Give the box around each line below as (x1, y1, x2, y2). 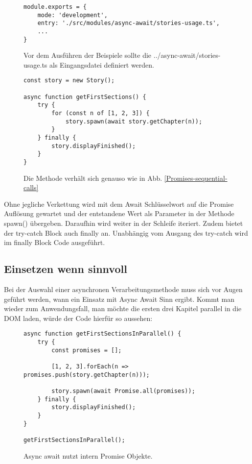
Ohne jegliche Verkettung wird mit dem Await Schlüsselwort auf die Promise (4, 198, 234, 209)
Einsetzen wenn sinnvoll (4, 261, 127, 276)
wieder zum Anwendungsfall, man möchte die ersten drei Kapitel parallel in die (4, 303, 242, 314)
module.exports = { (23, 3, 87, 10)
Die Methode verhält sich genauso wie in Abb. (23, 172, 162, 183)
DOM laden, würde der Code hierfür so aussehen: (4, 313, 153, 323)
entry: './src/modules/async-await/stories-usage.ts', (37, 20, 220, 27)
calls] (23, 182, 39, 193)
